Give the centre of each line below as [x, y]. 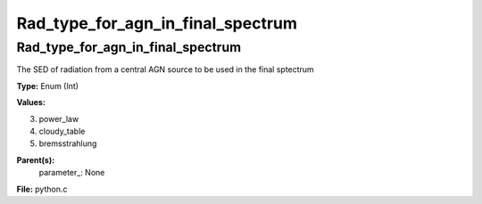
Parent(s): [36, 159]
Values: [31, 102]
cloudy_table [62, 131]
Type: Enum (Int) [48, 86]
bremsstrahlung [68, 143]
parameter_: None [72, 173]
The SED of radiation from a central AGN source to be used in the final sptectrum [165, 69]
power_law [59, 118]
